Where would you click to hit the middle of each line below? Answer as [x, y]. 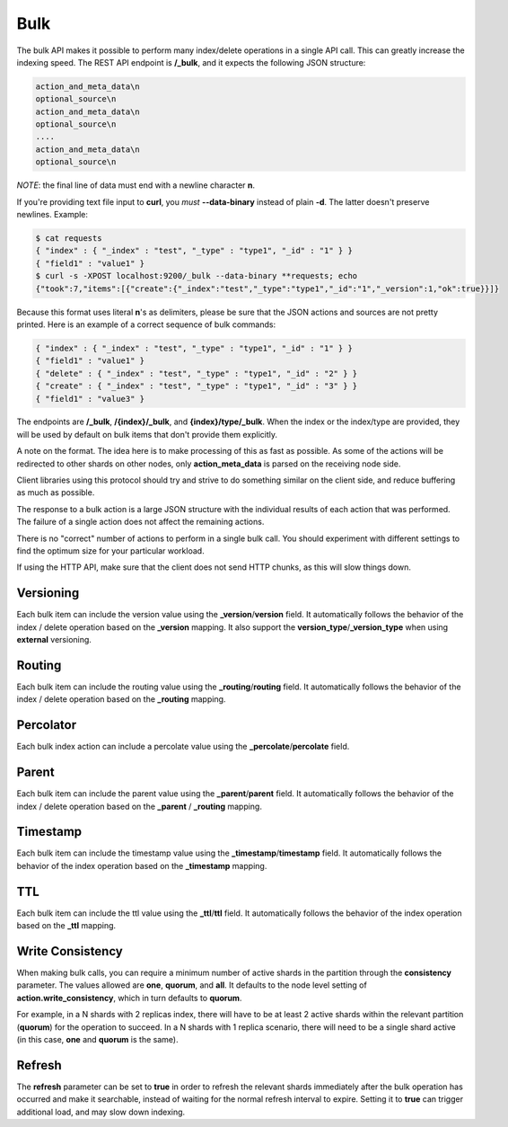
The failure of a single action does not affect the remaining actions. [140, 522]
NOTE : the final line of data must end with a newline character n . [136, 185]
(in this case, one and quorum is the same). [97, 1040]
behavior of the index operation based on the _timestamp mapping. [142, 865]
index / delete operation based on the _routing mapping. [121, 699]
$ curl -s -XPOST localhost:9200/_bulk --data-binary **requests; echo [197, 276]
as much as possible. [56, 493]
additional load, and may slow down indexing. [101, 1112]
